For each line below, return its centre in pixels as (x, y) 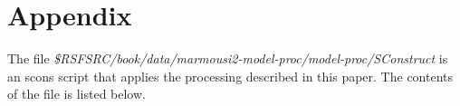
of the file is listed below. (77, 94)
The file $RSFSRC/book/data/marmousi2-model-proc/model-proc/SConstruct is (228, 58)
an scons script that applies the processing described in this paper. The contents (230, 76)
